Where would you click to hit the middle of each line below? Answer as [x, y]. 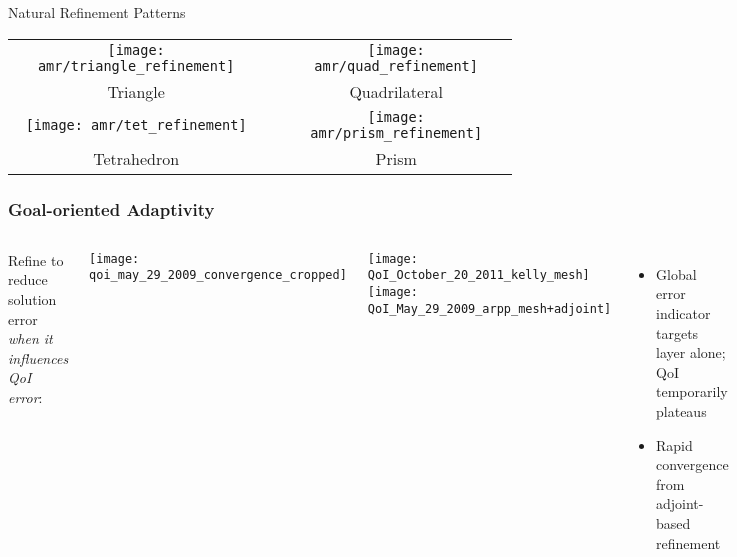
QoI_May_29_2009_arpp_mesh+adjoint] [489, 308]
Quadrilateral [396, 91]
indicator [683, 313]
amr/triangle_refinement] [136, 65]
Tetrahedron [136, 158]
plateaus [681, 410]
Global [676, 273]
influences [38, 357]
